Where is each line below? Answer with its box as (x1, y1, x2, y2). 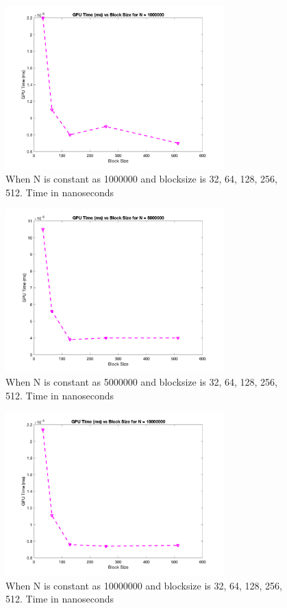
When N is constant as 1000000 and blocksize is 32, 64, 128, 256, (5, 172, 278, 186)
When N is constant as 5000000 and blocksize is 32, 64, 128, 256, (5, 375, 278, 389)
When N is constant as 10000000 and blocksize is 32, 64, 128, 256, (5, 578, 283, 592)
